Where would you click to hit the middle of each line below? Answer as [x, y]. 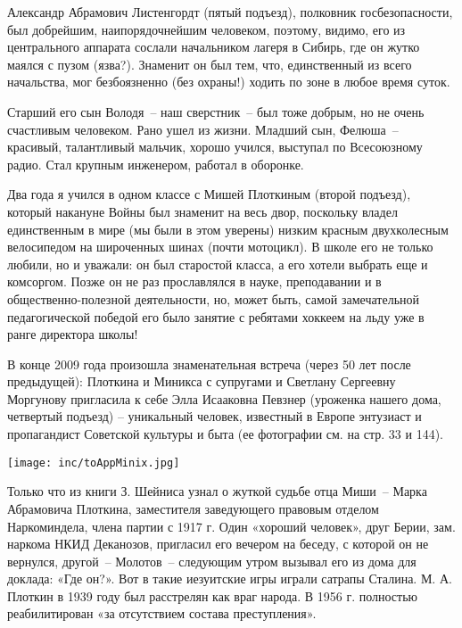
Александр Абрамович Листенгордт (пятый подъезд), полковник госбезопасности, [230, 12]
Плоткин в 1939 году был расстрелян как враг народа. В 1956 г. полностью [213, 595]
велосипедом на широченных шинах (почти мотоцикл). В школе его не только [220, 247]
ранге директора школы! [73, 334]
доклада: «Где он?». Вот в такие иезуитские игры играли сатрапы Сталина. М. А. [230, 578]
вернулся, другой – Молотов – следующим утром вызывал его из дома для [212, 561]
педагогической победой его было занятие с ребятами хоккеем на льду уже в [216, 316]
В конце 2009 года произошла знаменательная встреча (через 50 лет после [209, 364]
